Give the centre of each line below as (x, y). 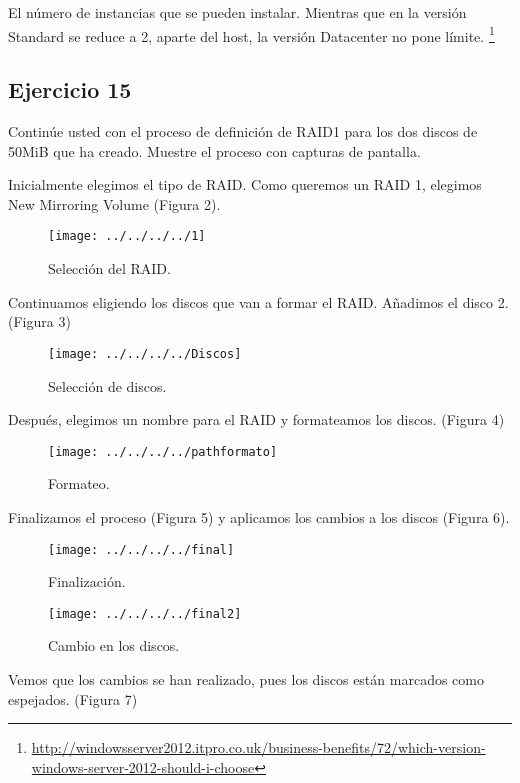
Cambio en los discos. (114, 645)
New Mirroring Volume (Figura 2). (114, 203)
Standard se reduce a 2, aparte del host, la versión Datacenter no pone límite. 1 (251, 34)
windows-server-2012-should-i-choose (143, 766)
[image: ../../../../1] (127, 236)
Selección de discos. (107, 385)
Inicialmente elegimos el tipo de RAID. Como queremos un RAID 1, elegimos (245, 184)
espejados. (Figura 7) (73, 698)
